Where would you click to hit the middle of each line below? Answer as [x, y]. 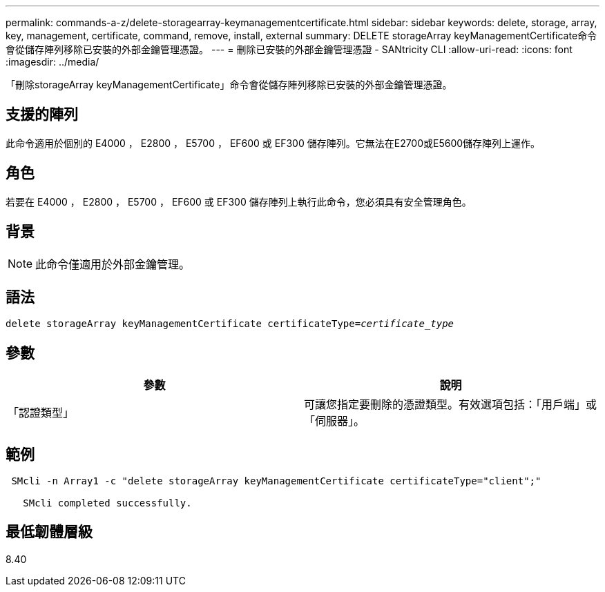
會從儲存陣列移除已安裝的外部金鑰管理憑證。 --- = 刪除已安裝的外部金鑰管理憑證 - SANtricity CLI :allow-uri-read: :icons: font [289, 49]
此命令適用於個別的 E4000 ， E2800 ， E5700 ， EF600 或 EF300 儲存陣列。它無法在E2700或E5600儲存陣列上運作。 [273, 143]
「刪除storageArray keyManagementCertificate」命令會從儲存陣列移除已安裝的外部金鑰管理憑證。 [229, 85]
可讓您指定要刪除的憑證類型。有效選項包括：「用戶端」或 [451, 405]
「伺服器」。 [335, 421]
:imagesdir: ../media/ [52, 62]
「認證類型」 [41, 413]
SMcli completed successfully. [107, 503]
